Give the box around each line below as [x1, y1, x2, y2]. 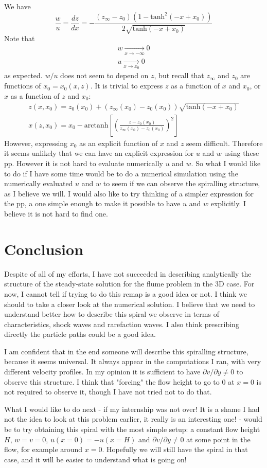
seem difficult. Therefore [186, 137, 263, 148]
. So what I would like [191, 158, 261, 169]
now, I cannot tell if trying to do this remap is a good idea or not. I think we [4, 288, 247, 299]
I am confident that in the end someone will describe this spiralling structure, [4, 346, 248, 356]
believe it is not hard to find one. [4, 208, 108, 219]
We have [4, 1, 31, 11]
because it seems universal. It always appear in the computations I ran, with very [4, 356, 261, 367]
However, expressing [4, 137, 68, 148]
